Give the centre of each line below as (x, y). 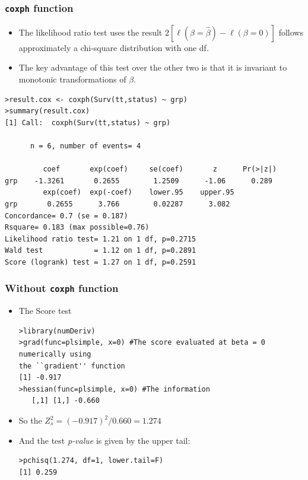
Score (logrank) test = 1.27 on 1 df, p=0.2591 (101, 262)
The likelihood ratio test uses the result (91, 32)
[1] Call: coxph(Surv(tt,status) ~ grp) (88, 123)
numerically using (55, 355)
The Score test (45, 311)
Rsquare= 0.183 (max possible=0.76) (77, 228)
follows (291, 32)
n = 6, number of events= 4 (85, 146)
